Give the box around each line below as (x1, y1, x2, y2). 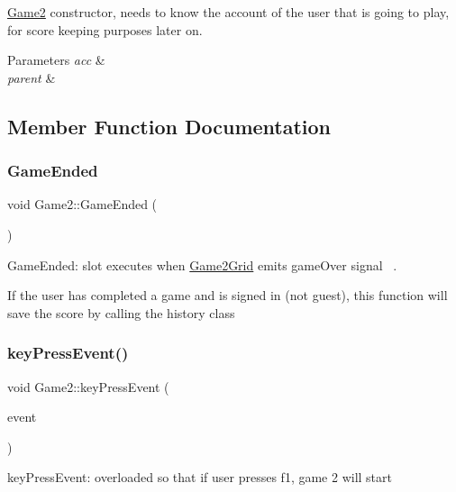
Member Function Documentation (7, 112, 332, 140)
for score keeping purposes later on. (7, 20, 203, 39)
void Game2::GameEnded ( (7, 195, 158, 214)
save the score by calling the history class (7, 303, 235, 322)
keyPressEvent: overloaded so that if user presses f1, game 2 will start (7, 468, 392, 487)
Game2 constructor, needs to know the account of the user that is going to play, (7, 3, 450, 21)
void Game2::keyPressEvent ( (7, 377, 169, 396)
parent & (7, 68, 56, 87)
